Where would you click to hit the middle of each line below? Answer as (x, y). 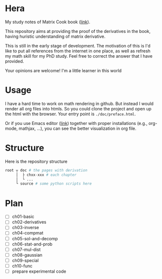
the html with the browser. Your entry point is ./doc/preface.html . (71, 114)
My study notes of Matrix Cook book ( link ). (48, 22)
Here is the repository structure (36, 161)
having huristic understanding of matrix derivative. (55, 36)
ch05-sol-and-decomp (35, 238)
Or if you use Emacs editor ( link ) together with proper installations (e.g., (76, 123)
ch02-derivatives (29, 222)
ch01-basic (23, 217)
